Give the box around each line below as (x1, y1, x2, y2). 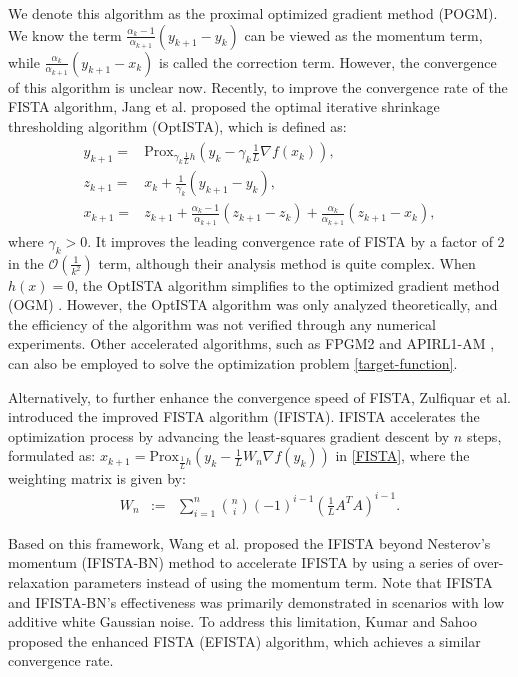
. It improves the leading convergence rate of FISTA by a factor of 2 (87, 230, 505, 251)
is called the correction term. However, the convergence (158, 51, 497, 72)
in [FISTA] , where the (335, 445, 470, 466)
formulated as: (8, 445, 96, 466)
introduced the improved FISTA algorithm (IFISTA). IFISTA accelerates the (8, 406, 480, 427)
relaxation (8, 572, 70, 593)
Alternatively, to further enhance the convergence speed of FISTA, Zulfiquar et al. (8, 386, 511, 407)
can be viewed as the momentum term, (244, 24, 483, 45)
